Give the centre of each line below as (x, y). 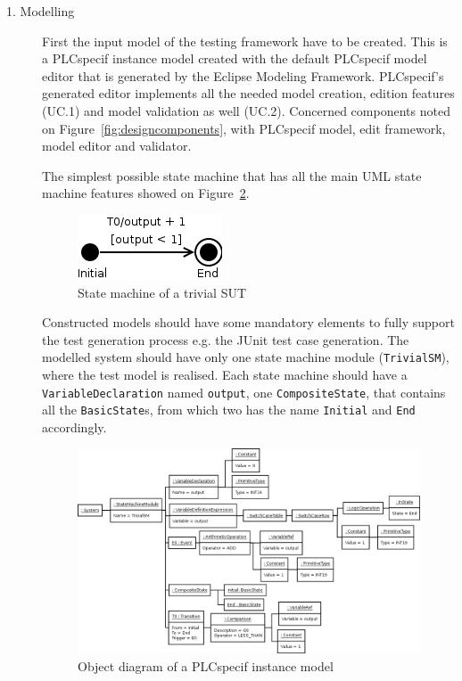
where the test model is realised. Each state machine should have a (225, 374)
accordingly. (74, 427)
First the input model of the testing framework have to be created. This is (245, 41)
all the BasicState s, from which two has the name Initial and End (229, 410)
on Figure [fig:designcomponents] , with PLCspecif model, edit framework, (244, 128)
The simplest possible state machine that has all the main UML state (232, 175)
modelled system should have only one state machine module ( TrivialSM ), (246, 357)
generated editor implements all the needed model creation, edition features (248, 93)
